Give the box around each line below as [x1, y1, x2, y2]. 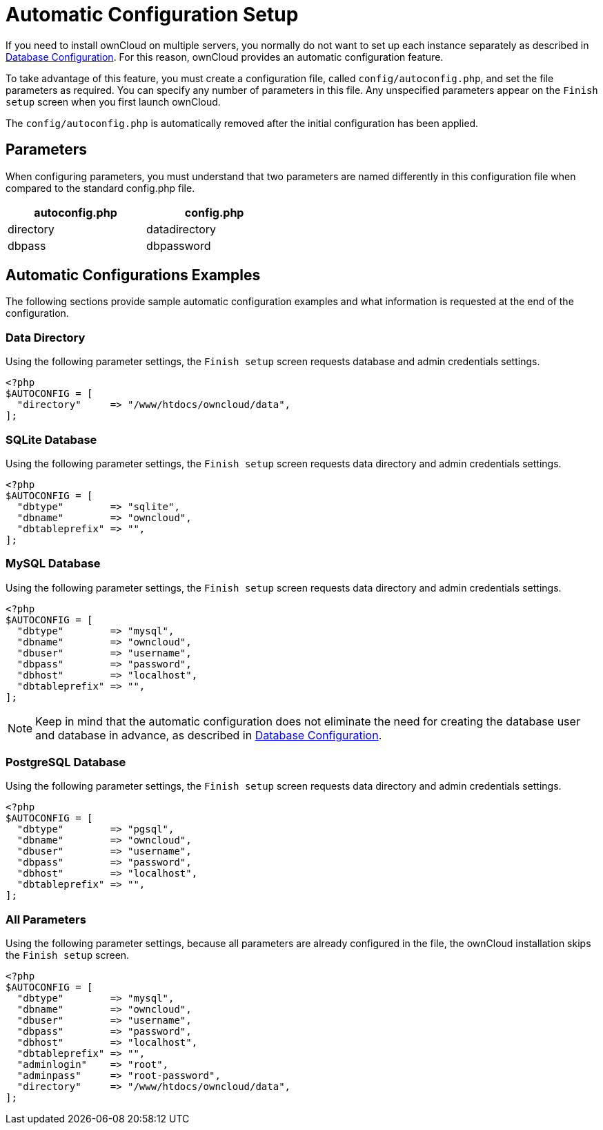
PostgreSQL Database [6, 755, 126, 770]
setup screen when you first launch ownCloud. [6, 95, 221, 108]
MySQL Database [6, 556, 101, 571]
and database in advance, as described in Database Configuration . [35, 728, 382, 742]
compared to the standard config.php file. [6, 182, 195, 194]
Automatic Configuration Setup [6, 3, 299, 26]
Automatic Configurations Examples [6, 266, 261, 284]
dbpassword [146, 238, 211, 253]
